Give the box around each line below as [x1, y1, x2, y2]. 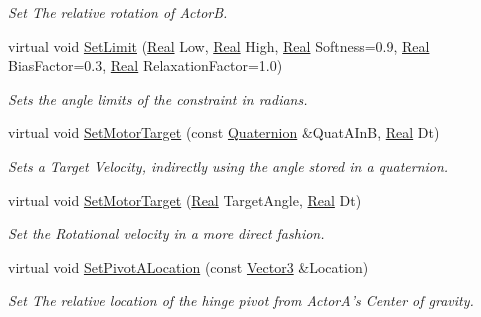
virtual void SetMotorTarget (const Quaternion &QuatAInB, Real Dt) [8, 122, 440, 143]
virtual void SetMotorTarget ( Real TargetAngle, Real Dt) [8, 189, 362, 210]
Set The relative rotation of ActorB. [8, 2, 228, 22]
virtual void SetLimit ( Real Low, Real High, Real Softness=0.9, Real [8, 35, 430, 56]
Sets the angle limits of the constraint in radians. [8, 88, 308, 109]
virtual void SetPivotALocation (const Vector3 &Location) [8, 256, 369, 277]
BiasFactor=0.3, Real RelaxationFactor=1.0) [8, 55, 283, 76]
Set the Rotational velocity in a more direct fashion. [8, 223, 325, 244]
